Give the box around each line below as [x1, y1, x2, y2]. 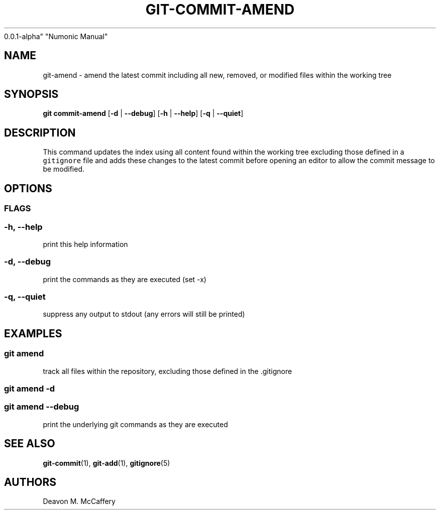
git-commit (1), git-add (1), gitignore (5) [43, 458, 170, 467]
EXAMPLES [4, 327, 62, 340]
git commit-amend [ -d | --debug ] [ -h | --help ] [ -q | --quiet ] [43, 109, 244, 118]
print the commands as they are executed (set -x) [43, 275, 206, 284]
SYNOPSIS [4, 88, 59, 101]
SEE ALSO [4, 437, 55, 450]
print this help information [43, 239, 128, 248]
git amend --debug [4, 402, 79, 412]
